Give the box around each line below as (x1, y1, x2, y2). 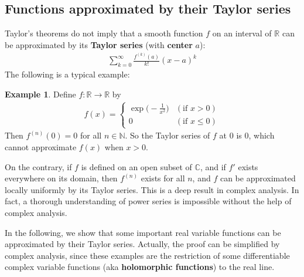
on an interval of (212, 27, 272, 39)
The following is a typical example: (5, 67, 130, 80)
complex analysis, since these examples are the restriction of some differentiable (5, 249, 290, 261)
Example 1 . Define (5, 87, 76, 100)
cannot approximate (5, 140, 77, 153)
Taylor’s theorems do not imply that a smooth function (5, 27, 203, 39)
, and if (200, 160, 226, 173)
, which (248, 129, 275, 141)
